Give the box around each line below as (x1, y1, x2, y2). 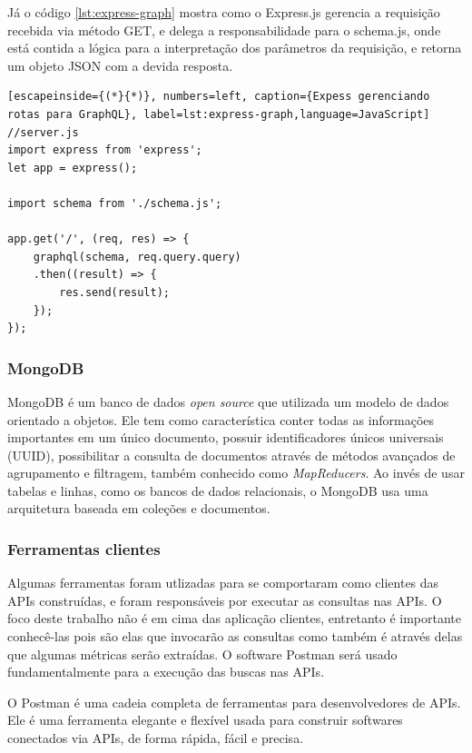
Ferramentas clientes (7, 537, 161, 560)
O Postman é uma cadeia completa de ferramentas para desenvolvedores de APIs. (7, 692, 461, 711)
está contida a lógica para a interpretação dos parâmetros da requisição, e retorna (7, 38, 462, 57)
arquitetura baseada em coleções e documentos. (7, 499, 270, 518)
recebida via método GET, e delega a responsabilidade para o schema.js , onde (7, 20, 441, 39)
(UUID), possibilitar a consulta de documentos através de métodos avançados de (7, 445, 456, 464)
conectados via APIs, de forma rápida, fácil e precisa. (7, 728, 304, 748)
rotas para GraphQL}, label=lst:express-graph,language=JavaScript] (7, 107, 430, 121)
